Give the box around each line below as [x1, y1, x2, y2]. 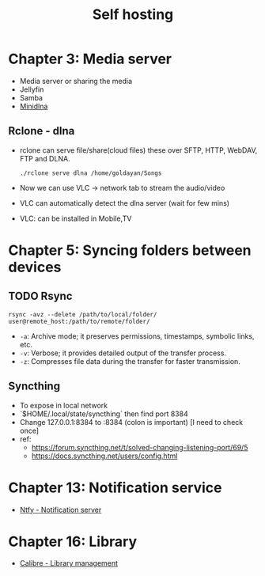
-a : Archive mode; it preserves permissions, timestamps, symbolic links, [19, 331, 255, 341]
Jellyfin [19, 85, 44, 94]
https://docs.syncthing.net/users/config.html [31, 451, 178, 460]
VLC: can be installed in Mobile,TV [19, 214, 132, 223]
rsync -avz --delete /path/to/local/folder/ [8, 310, 157, 318]
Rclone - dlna [8, 124, 75, 138]
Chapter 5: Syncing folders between [8, 241, 252, 259]
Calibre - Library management [19, 559, 119, 568]
